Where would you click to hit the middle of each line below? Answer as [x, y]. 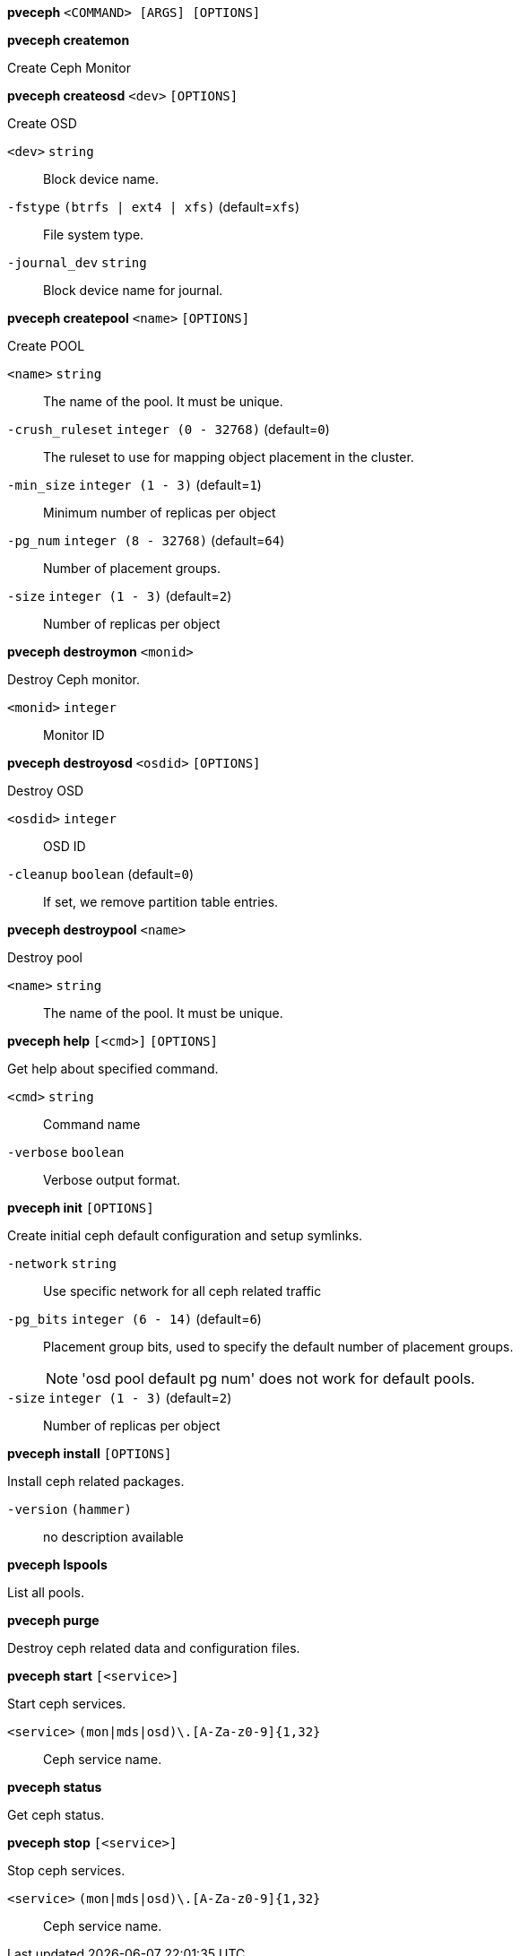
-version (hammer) [69, 1509]
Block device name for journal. [133, 290]
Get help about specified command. [113, 1069]
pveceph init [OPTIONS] [81, 1208]
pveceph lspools [57, 1565]
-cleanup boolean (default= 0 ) [101, 874]
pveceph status [55, 1787]
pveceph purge [53, 1620]
